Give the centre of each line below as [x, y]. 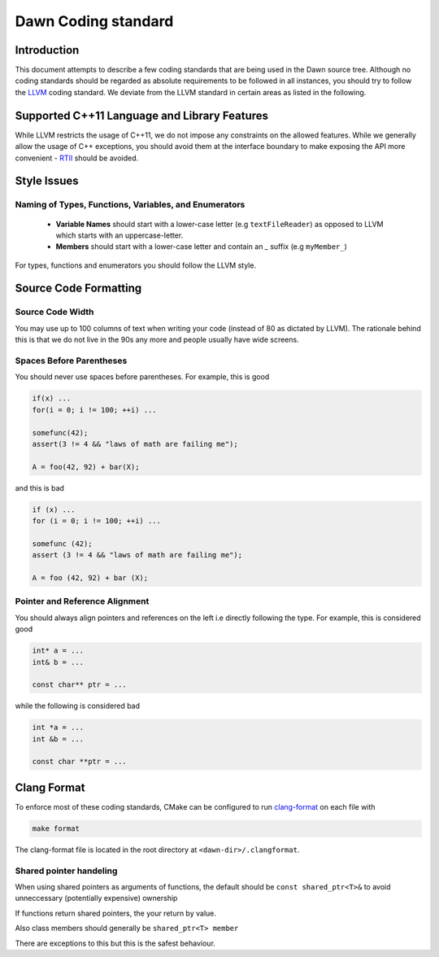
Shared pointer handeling [66, 871]
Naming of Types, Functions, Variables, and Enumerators [130, 205]
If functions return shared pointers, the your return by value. [116, 913]
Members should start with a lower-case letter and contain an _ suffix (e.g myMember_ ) [201, 247]
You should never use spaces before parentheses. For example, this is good [142, 377]
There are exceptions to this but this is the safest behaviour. [115, 943]
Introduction [47, 50]
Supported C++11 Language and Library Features [141, 115]
